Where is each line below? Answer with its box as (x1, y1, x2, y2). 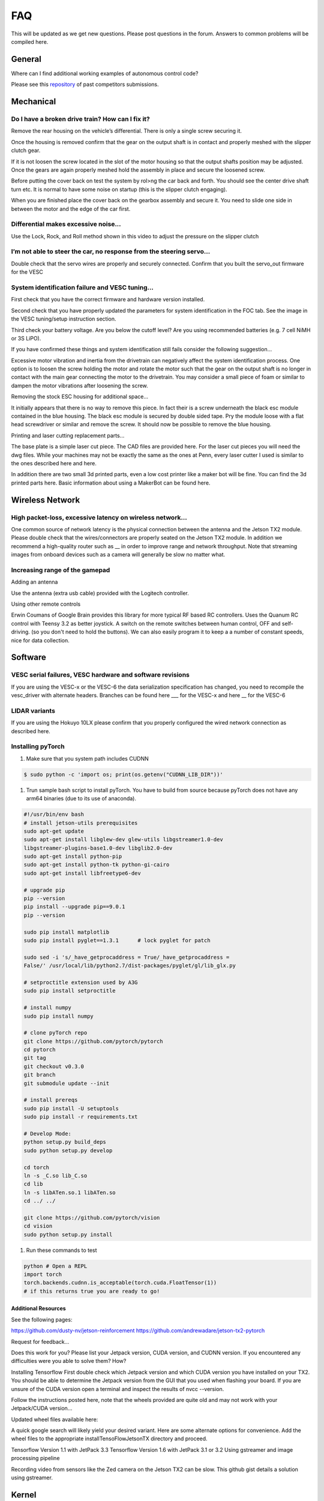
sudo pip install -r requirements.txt (23, 1114, 138, 1120)
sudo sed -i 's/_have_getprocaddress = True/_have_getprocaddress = (23, 953, 230, 961)
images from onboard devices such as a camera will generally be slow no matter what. (11, 551, 226, 558)
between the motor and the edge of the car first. (11, 205, 131, 213)
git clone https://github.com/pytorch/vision (23, 1214, 160, 1221)
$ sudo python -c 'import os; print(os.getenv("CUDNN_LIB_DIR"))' (23, 771, 223, 778)
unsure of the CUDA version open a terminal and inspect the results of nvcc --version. (11, 1385, 224, 1392)
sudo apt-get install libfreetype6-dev (23, 869, 141, 877)
